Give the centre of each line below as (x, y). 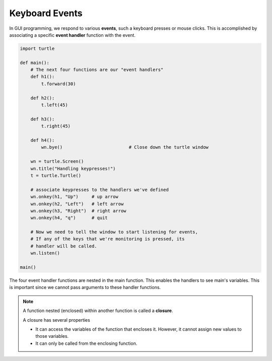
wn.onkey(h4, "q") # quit (69, 218)
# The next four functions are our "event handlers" (97, 70)
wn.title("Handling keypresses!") (73, 168)
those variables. (52, 336)
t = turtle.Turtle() (56, 175)
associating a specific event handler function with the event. (73, 35)
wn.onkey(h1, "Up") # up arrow (74, 197)
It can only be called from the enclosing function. (86, 343)
